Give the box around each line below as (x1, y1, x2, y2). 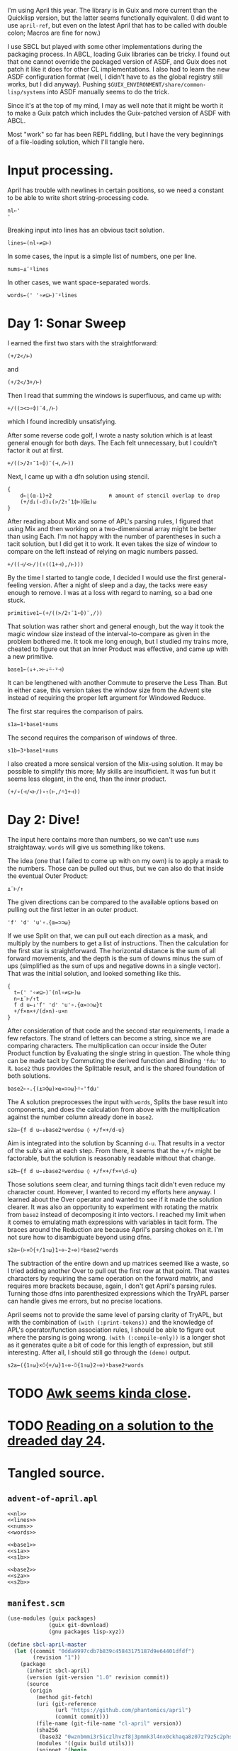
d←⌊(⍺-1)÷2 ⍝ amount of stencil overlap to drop (20, 492, 220, 499)
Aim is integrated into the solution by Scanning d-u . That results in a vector (7, 1138, 225, 1147)
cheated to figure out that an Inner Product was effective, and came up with (7, 645, 229, 653)
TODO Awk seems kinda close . (7, 1386, 192, 1401)
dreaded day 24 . (7, 1433, 106, 1449)
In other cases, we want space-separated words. (7, 278, 151, 287)
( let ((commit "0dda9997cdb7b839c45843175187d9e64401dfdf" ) (13, 1647, 195, 1655)
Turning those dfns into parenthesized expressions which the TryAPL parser (7, 1289, 229, 1297)
